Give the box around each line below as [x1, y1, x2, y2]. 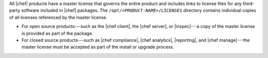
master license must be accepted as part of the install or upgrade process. [21, 44, 175, 50]
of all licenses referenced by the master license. [9, 14, 108, 20]
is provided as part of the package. [21, 30, 94, 36]
